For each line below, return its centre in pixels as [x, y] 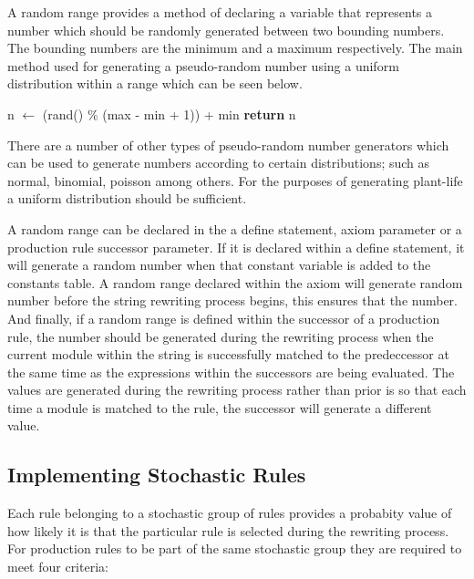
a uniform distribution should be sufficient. [127, 198]
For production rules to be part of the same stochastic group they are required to [235, 548]
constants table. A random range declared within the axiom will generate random [235, 282]
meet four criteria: [58, 567]
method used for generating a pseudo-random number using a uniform [203, 65]
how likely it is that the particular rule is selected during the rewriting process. [228, 530]
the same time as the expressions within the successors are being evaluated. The [231, 372]
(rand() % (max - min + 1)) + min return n [169, 114]
